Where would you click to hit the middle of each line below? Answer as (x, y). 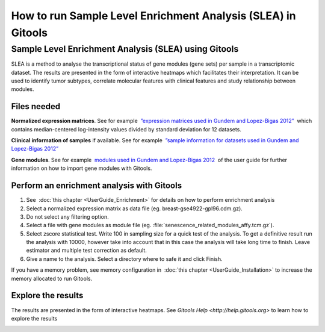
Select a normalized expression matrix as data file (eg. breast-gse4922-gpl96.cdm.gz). (135, 208)
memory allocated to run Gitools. (52, 278)
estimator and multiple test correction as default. (86, 251)
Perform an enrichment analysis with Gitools (97, 186)
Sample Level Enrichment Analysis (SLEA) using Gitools (125, 49)
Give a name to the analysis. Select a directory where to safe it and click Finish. (124, 258)
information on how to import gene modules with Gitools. (82, 168)
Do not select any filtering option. (67, 216)
